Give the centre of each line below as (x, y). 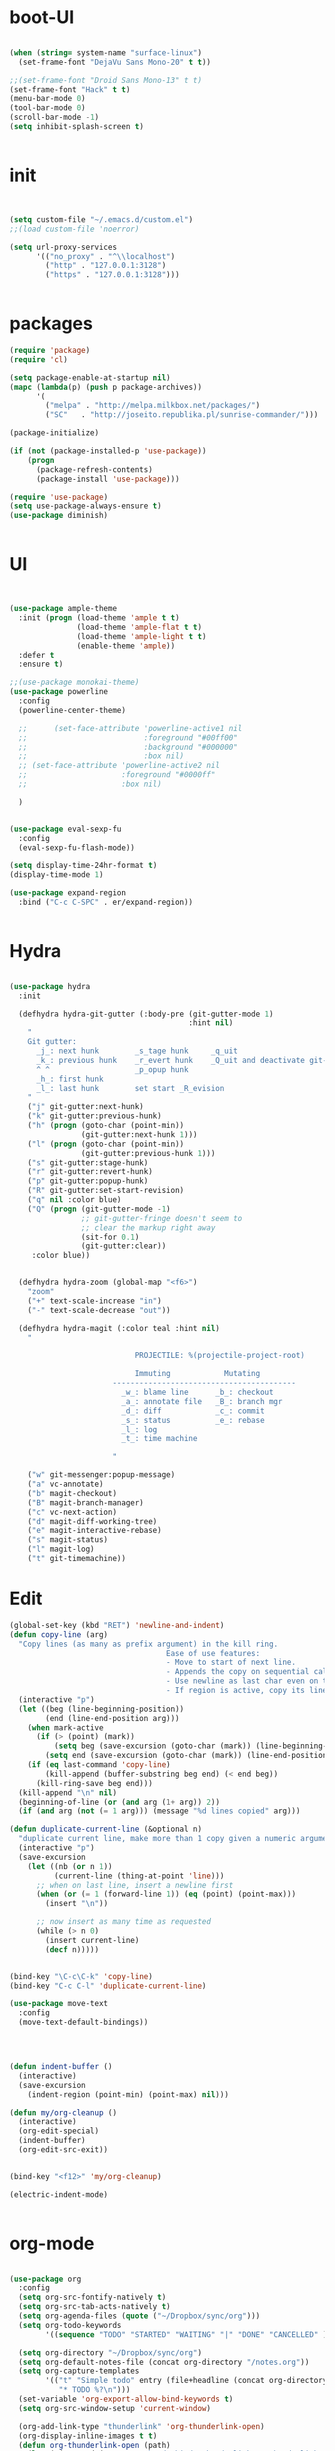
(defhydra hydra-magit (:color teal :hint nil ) (119, 1328)
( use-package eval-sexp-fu (65, 829)
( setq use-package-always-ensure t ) (85, 506)
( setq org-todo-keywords (70, 2325)
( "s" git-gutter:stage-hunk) (88, 1162)
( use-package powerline (59, 692)
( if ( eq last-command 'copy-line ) (99, 1765)
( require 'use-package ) (59, 497)
